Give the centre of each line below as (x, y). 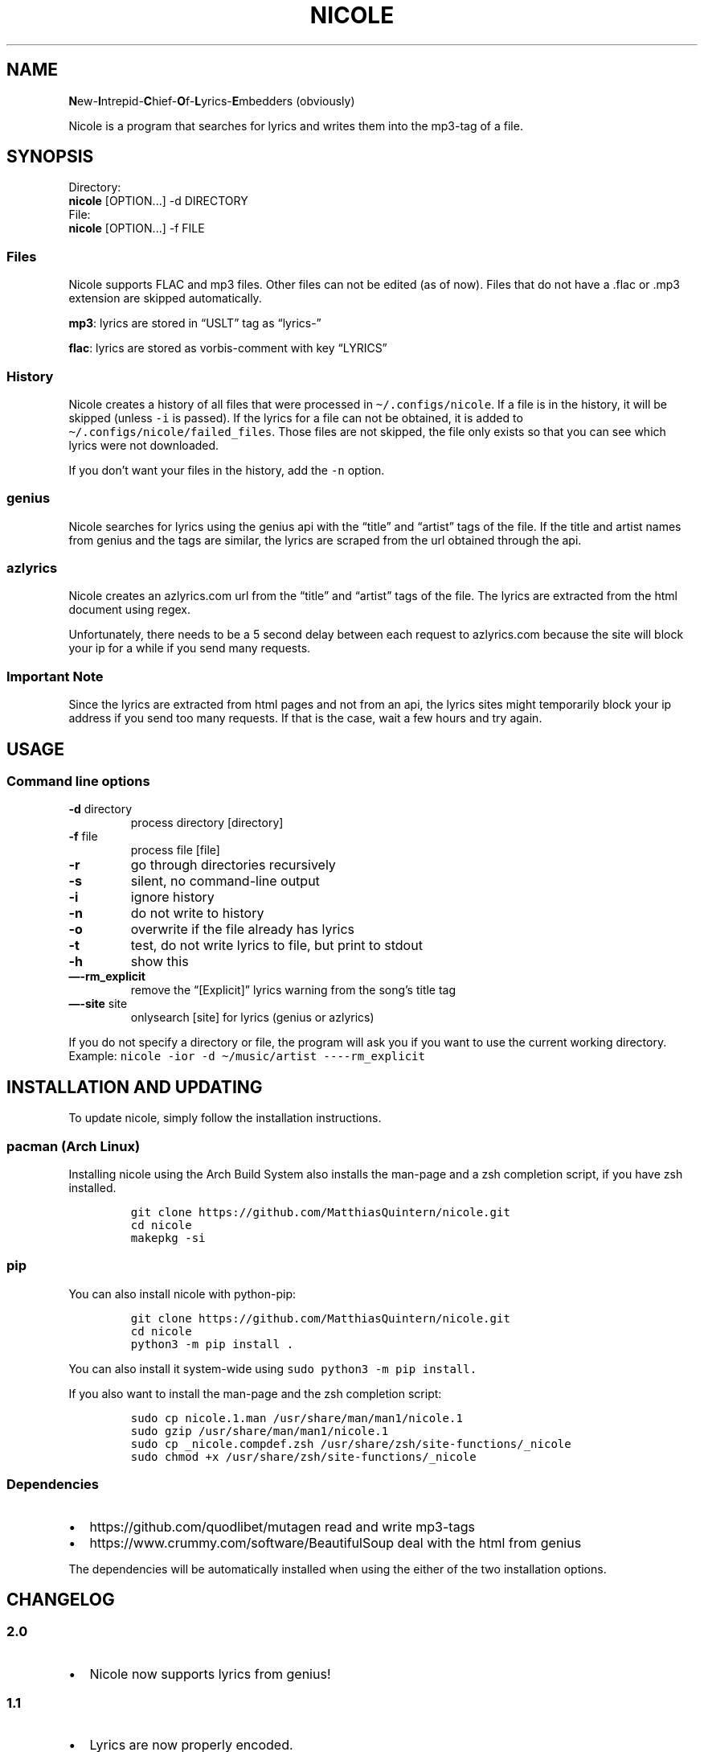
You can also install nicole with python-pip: (182, 1293)
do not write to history (197, 913)
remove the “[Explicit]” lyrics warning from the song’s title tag (293, 990)
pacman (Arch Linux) (74, 1146)
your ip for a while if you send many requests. (190, 648)
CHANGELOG (61, 1599)
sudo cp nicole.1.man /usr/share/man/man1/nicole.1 (297, 1418)
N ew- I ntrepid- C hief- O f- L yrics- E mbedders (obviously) (212, 101)
